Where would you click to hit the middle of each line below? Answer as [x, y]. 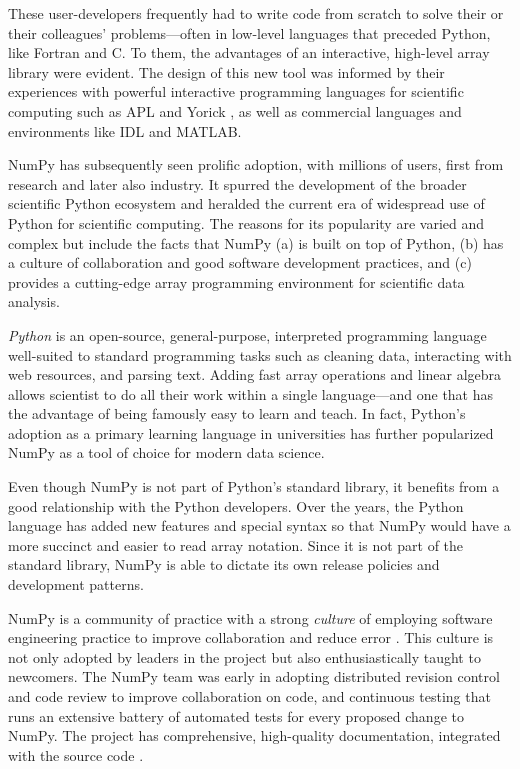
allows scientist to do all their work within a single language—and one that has [251, 393]
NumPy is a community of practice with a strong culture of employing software [250, 617]
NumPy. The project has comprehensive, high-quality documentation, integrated [254, 735]
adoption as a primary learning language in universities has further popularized [251, 432]
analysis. [34, 301]
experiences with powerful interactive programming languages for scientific [236, 91]
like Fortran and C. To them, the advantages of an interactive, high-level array [249, 52]
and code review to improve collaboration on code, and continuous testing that [249, 696]
